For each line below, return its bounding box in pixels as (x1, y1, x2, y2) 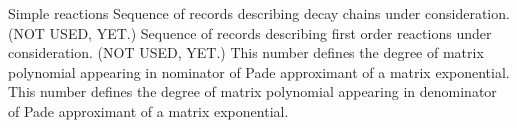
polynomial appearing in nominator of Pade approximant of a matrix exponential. (8, 61, 510, 82)
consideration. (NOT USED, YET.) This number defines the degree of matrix (8, 42, 484, 63)
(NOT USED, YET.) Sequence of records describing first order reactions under (8, 22, 492, 43)
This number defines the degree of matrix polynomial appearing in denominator (8, 81, 497, 102)
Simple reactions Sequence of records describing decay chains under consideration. (8, 3, 510, 23)
